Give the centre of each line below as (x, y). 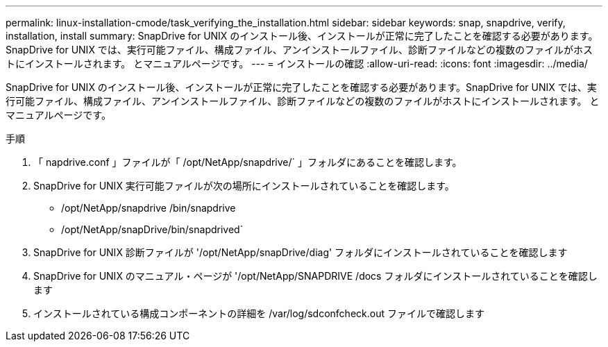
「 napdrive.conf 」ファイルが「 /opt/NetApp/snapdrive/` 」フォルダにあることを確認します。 (248, 162)
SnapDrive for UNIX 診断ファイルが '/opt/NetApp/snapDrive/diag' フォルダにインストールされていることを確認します (301, 252)
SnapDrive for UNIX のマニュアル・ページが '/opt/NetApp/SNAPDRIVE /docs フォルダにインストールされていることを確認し (315, 276)
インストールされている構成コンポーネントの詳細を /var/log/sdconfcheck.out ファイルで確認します (259, 313)
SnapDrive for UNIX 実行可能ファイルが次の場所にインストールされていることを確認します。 (244, 186)
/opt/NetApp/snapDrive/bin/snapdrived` (152, 229)
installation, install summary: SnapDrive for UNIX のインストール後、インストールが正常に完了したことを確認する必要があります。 (302, 36)
